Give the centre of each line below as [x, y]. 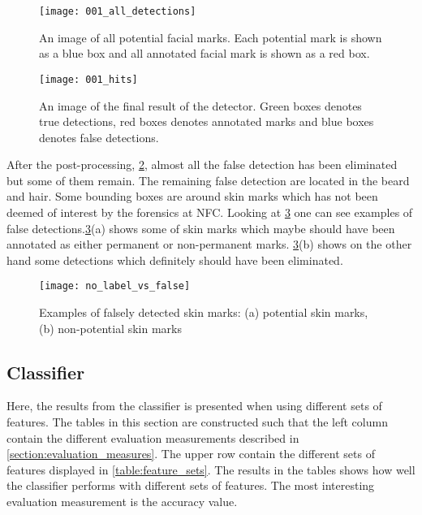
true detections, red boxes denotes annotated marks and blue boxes [207, 121]
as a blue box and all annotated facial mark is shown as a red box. [205, 53]
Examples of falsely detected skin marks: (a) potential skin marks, [204, 312]
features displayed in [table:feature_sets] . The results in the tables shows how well [211, 469]
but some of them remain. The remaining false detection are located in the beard [208, 180]
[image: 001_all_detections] [118, 11]
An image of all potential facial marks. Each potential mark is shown [211, 37]
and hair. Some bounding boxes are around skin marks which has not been [192, 196]
